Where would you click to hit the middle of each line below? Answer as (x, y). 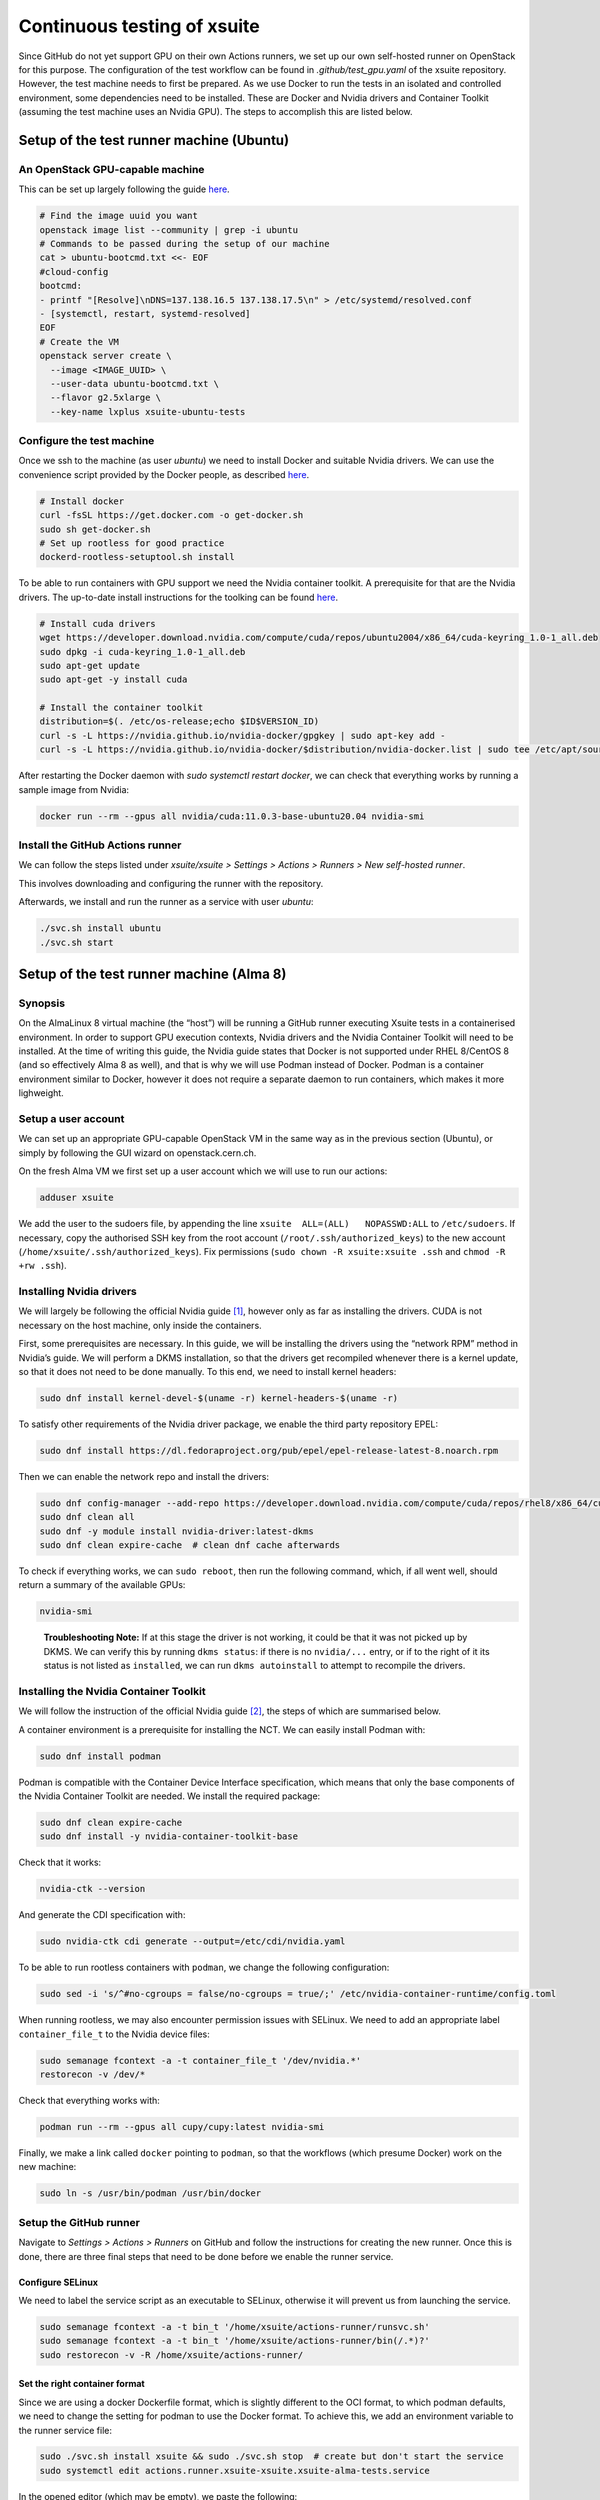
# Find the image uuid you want (119, 216)
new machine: (47, 2167)
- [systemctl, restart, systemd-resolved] (145, 313)
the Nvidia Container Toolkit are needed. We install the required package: (169, 1796)
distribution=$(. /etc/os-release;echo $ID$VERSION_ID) (179, 721)
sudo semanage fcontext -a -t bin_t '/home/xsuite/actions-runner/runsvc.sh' (234, 2326)
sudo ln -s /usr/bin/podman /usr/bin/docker (150, 2193)
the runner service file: (65, 2430)
